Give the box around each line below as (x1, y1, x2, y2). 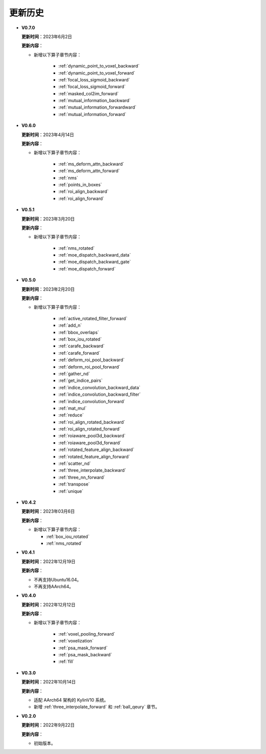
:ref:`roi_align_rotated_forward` (58, 426, 121, 432)
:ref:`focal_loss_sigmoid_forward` (58, 84, 126, 90)
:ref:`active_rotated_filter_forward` (58, 315, 128, 321)
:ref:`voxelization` (58, 638, 94, 644)
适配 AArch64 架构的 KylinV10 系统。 (33, 697, 108, 703)
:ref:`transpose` (58, 481, 90, 487)
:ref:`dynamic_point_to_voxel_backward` (58, 63, 140, 69)
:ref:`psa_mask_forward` (58, 644, 108, 651)
